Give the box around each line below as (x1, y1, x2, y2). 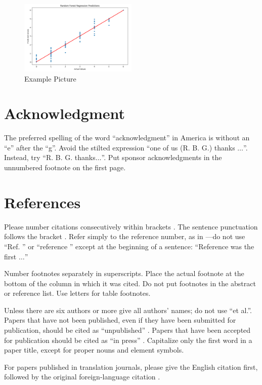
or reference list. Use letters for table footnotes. (4, 288, 151, 298)
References (4, 191, 81, 212)
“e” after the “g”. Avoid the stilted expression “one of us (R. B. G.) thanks (4, 142, 235, 152)
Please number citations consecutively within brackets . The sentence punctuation (4, 221, 258, 232)
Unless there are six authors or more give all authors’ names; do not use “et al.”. (4, 304, 252, 315)
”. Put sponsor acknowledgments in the (101, 152, 222, 163)
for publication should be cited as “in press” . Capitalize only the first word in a (4, 334, 252, 345)
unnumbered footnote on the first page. (4, 162, 126, 172)
